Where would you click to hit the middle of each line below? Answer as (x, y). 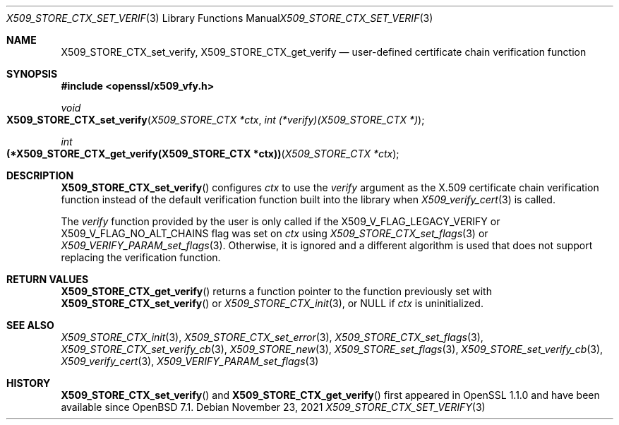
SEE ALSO (30, 325)
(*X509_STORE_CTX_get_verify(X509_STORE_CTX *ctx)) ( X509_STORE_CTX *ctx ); (203, 154)
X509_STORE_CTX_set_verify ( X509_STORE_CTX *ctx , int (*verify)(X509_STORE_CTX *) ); (216, 120)
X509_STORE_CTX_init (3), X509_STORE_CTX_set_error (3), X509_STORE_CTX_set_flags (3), (272, 337)
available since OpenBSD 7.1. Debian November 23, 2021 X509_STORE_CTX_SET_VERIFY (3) (273, 407)
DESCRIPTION (40, 175)
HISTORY (29, 383)
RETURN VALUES (48, 279)
